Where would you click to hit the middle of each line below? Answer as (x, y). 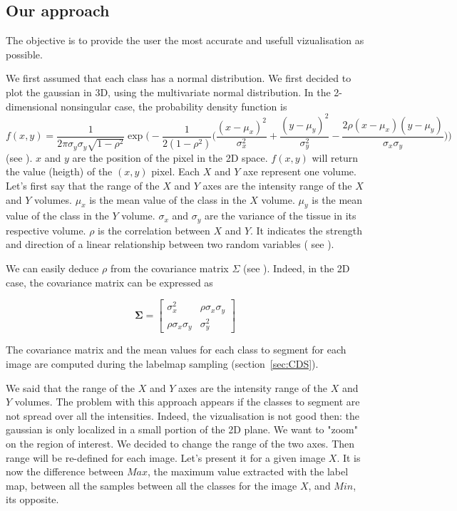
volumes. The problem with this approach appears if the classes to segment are (187, 402)
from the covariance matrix (169, 268)
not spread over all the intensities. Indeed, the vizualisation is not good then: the (183, 415)
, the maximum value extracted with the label (248, 471)
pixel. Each (176, 171)
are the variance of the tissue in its (280, 216)
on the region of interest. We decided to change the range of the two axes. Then (180, 443)
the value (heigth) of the (59, 171)
